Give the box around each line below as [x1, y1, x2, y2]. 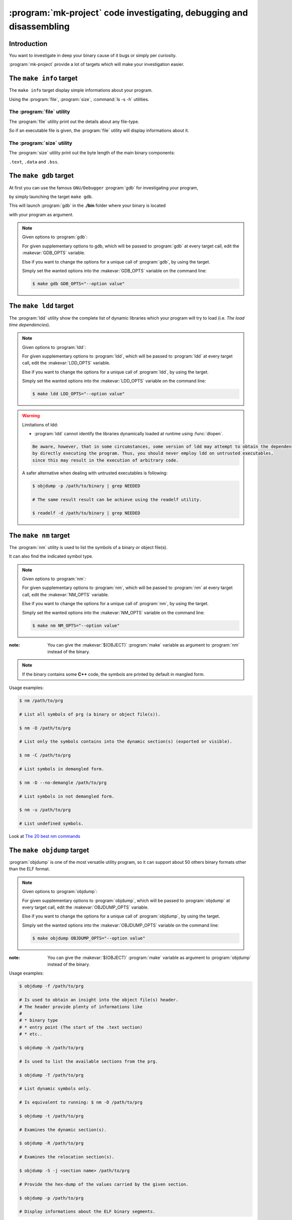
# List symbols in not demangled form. [19, 793, 114, 799]
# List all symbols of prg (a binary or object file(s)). [19, 712, 161, 717]
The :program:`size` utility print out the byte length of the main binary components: [9, 150, 175, 156]
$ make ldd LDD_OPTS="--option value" [32, 391, 125, 397]
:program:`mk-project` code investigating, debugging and [9, 7, 248, 18]
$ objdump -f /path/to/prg [19, 983, 84, 989]
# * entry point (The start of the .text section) [19, 1024, 143, 1030]
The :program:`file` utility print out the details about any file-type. [9, 119, 140, 124]
